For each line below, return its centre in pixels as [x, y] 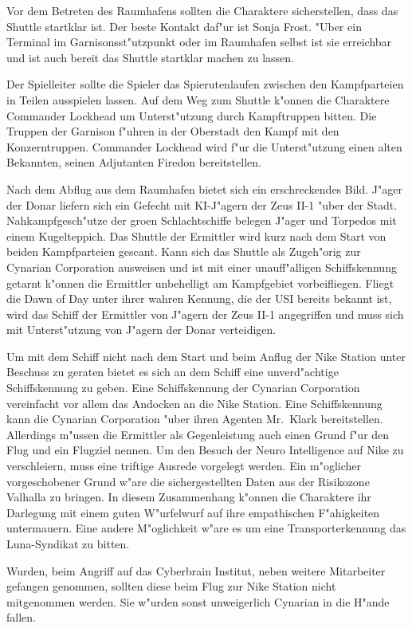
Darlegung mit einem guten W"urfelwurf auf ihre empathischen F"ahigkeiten [193, 512]
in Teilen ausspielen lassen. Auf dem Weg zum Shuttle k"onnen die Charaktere [198, 99]
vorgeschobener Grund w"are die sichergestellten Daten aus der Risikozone [188, 481]
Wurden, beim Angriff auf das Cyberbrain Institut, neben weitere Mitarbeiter [196, 570]
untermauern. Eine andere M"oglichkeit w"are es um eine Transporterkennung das [206, 528]
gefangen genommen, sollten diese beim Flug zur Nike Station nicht [171, 586]
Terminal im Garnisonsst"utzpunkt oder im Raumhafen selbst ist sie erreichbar [199, 42]
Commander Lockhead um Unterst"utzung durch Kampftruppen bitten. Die [192, 115]
